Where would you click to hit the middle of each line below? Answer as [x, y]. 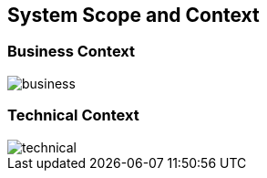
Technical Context [73, 115]
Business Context [72, 52]
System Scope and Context [133, 15]
